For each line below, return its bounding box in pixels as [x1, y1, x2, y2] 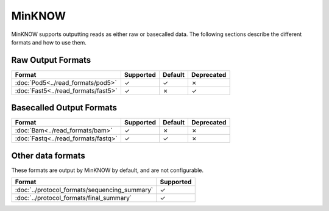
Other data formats [11, 150, 85, 161]
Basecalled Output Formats [11, 102, 118, 113]
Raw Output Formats [11, 55, 91, 65]
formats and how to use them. [11, 38, 87, 46]
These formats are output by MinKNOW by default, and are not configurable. [11, 166, 204, 174]
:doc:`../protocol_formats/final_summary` [15, 194, 132, 202]
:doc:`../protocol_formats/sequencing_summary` [15, 186, 154, 195]
